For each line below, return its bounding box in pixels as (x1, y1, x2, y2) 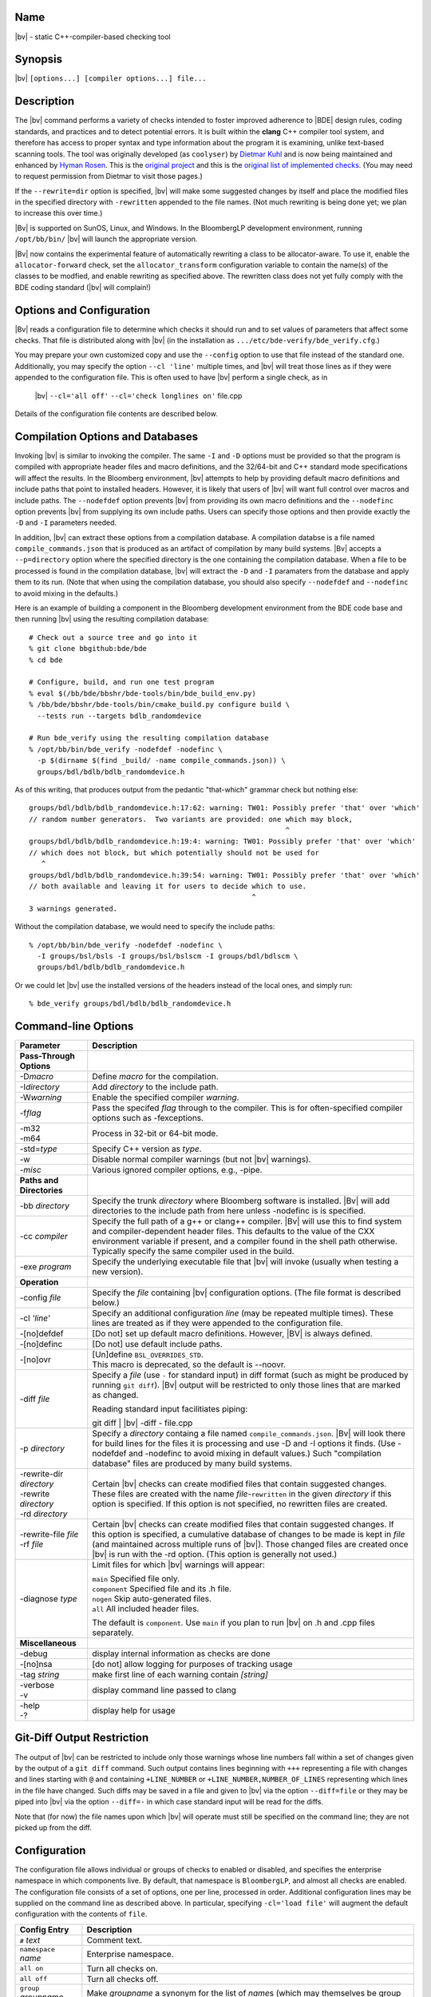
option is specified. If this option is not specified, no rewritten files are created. (92, 1499, 388, 1510)
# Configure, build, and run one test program (29, 677, 215, 687)
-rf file (19, 1538, 44, 1550)
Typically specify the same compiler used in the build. (92, 1246, 295, 1257)
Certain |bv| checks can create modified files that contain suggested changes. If (92, 1519, 394, 1530)
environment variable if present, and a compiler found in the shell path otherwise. (92, 1236, 398, 1247)
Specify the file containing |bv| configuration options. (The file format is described (92, 1287, 401, 1298)
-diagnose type (19, 1594, 77, 1605)
